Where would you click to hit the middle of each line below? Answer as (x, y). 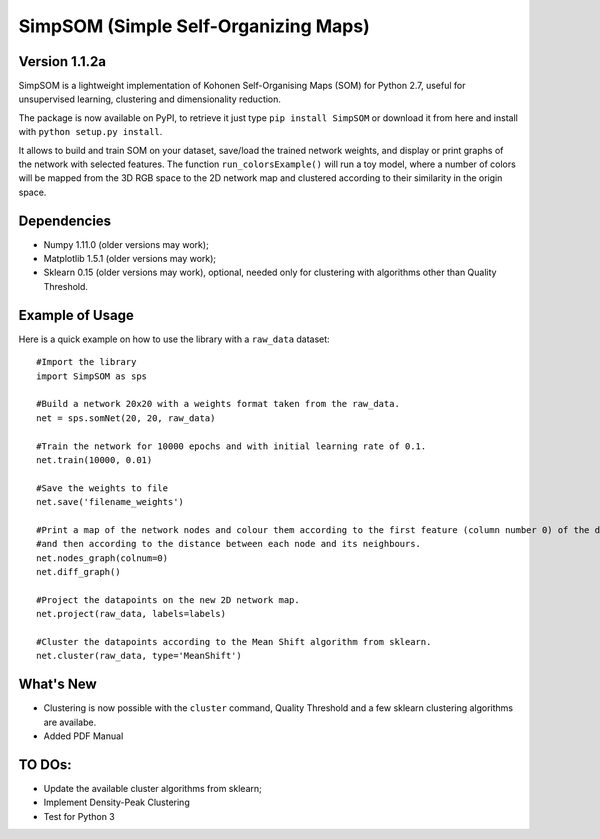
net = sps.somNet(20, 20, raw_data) (126, 418)
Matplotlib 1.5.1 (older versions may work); (130, 259)
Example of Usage (76, 315)
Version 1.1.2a (62, 61)
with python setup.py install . (90, 132)
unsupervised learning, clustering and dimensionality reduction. (150, 99)
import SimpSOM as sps (92, 376)
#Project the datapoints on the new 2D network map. (168, 599)
